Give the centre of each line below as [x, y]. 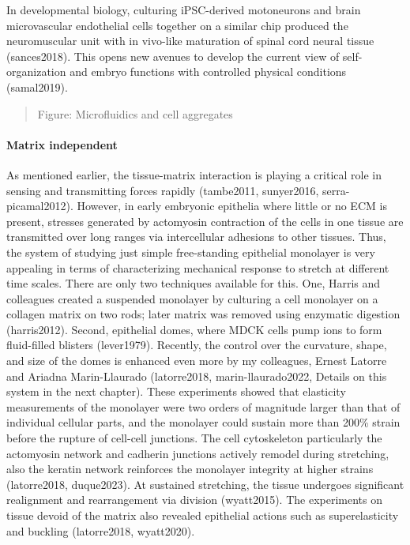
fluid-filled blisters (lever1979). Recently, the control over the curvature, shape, [197, 345]
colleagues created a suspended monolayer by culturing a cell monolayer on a [192, 298]
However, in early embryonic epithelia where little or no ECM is [232, 206]
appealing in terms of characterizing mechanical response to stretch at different [198, 267]
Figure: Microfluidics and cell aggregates [135, 113]
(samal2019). [37, 86]
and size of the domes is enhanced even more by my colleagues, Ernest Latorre [197, 361]
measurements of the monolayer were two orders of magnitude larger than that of [203, 406]
